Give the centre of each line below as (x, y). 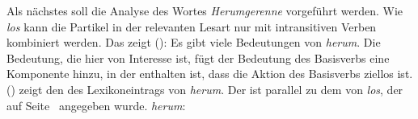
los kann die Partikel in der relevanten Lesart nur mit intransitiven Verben (192, 26)
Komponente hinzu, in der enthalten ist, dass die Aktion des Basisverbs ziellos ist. (210, 74)
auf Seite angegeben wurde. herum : (96, 105)
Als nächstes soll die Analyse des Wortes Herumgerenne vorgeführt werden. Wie (205, 10)
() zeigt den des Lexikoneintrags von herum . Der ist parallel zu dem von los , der (205, 89)
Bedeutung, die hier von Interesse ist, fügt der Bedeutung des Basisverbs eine (198, 57)
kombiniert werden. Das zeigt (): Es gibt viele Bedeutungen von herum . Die (194, 42)
